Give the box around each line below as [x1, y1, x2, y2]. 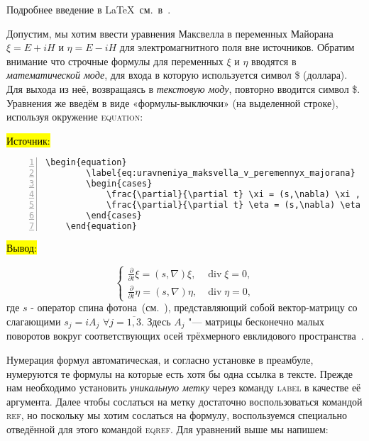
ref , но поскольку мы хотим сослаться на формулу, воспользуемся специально [6, 408, 348, 423]
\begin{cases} [86, 179, 153, 189]
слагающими [6, 313, 61, 328]
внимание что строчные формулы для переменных [6, 53, 224, 68]
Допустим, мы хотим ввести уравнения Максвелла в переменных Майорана [6, 26, 334, 40]
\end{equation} [65, 220, 137, 231]
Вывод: [6, 240, 37, 255]
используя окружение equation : [6, 109, 143, 124]
